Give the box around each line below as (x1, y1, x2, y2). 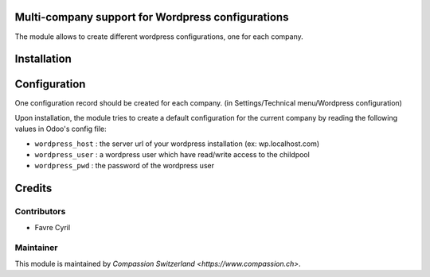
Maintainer (14, 242, 58, 253)
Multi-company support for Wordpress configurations (14, 10, 289, 24)
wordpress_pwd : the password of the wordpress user (34, 161, 215, 171)
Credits (14, 182, 53, 195)
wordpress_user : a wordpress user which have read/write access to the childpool (34, 150, 310, 159)
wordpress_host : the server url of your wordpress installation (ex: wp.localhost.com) (34, 139, 320, 148)
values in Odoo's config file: (14, 124, 107, 134)
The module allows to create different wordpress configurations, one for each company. (14, 32, 304, 41)
